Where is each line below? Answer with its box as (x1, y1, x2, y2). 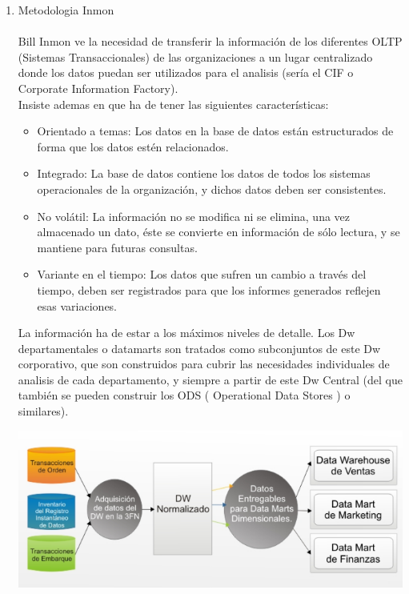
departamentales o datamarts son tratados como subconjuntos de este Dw (18, 339, 381, 356)
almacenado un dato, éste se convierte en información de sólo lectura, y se (37, 223, 400, 240)
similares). (18, 403, 69, 419)
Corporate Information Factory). (18, 79, 178, 96)
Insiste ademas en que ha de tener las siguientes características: (18, 95, 329, 112)
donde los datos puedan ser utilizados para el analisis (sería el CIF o (18, 64, 354, 81)
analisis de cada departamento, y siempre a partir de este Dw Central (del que (18, 371, 403, 387)
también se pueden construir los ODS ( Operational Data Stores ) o (18, 387, 351, 403)
